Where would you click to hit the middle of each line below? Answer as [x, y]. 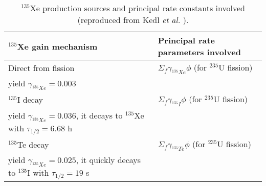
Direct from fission [41, 68]
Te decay [33, 144]
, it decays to [99, 115]
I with [38, 173]
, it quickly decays [108, 159]
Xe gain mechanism [57, 46]
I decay [30, 100]
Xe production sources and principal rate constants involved [137, 8]
